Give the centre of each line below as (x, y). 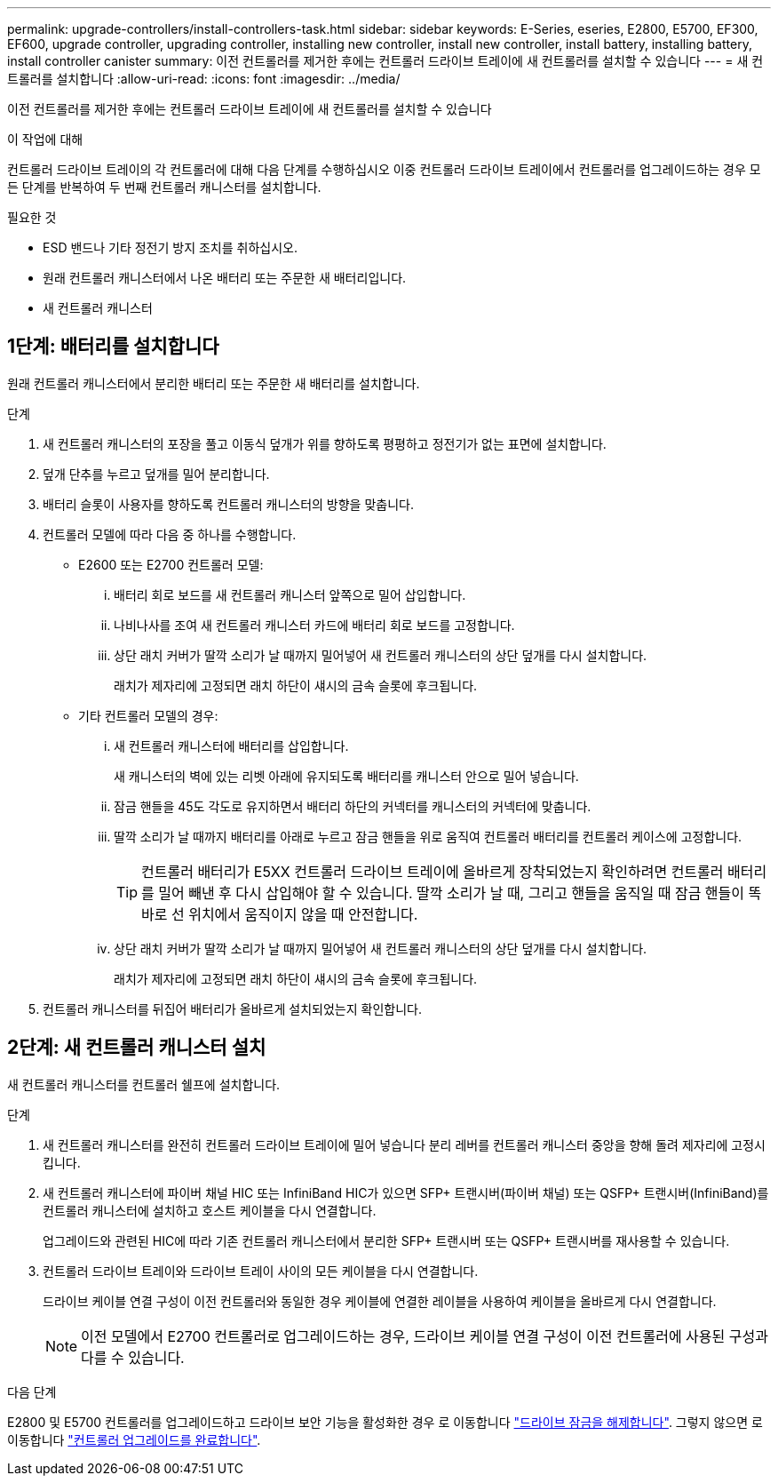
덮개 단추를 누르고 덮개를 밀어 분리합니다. (156, 474)
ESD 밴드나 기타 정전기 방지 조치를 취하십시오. (170, 247)
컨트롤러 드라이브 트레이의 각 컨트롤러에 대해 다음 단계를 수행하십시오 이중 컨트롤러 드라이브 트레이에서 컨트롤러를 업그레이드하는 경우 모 (384, 169)
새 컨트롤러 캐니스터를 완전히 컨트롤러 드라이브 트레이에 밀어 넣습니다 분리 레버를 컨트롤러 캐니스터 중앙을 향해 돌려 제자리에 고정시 (404, 1144)
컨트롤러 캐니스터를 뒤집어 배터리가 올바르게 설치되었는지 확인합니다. (232, 1009)
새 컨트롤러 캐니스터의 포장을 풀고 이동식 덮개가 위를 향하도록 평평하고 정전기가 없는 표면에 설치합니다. (325, 443)
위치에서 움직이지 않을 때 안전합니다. (303, 914)
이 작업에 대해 (45, 139)
